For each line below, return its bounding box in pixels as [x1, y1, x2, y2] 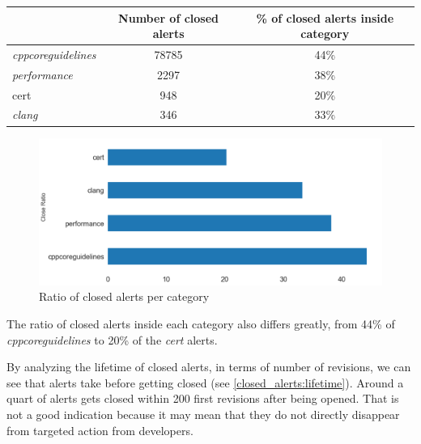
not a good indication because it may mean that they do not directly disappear [6, 406, 400, 423]
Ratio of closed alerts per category [39, 288, 210, 305]
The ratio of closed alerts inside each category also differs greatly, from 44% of [6, 315, 395, 332]
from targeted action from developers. [6, 421, 193, 438]
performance [12, 66, 73, 82]
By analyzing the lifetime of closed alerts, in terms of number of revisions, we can [6, 358, 411, 375]
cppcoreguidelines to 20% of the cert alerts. [6, 331, 218, 348]
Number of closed [118, 9, 219, 26]
